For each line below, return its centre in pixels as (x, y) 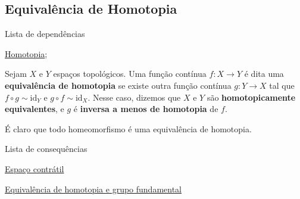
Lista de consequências (46, 149)
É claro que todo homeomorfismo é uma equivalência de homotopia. (128, 128)
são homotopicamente (251, 97)
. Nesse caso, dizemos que (134, 97)
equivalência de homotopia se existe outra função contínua (118, 85)
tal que (282, 85)
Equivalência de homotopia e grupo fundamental (93, 189)
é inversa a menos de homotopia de (146, 109)
